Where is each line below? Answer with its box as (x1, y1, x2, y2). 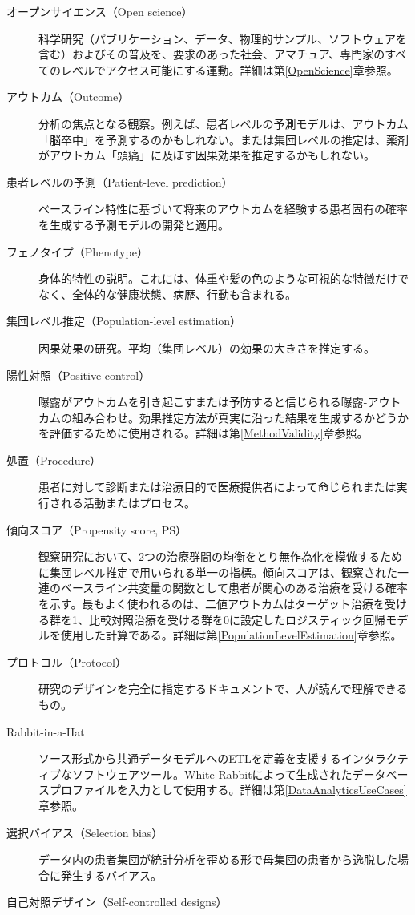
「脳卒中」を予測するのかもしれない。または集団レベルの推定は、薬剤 (38, 131, 409, 147)
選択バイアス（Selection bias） (6, 824, 163, 840)
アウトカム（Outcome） (6, 88, 130, 105)
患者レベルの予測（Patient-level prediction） (6, 173, 233, 190)
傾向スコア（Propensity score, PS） (6, 521, 187, 538)
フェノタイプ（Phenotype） (6, 243, 148, 260)
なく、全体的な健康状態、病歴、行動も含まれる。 (38, 285, 296, 302)
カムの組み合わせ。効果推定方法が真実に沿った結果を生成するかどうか (38, 409, 409, 425)
